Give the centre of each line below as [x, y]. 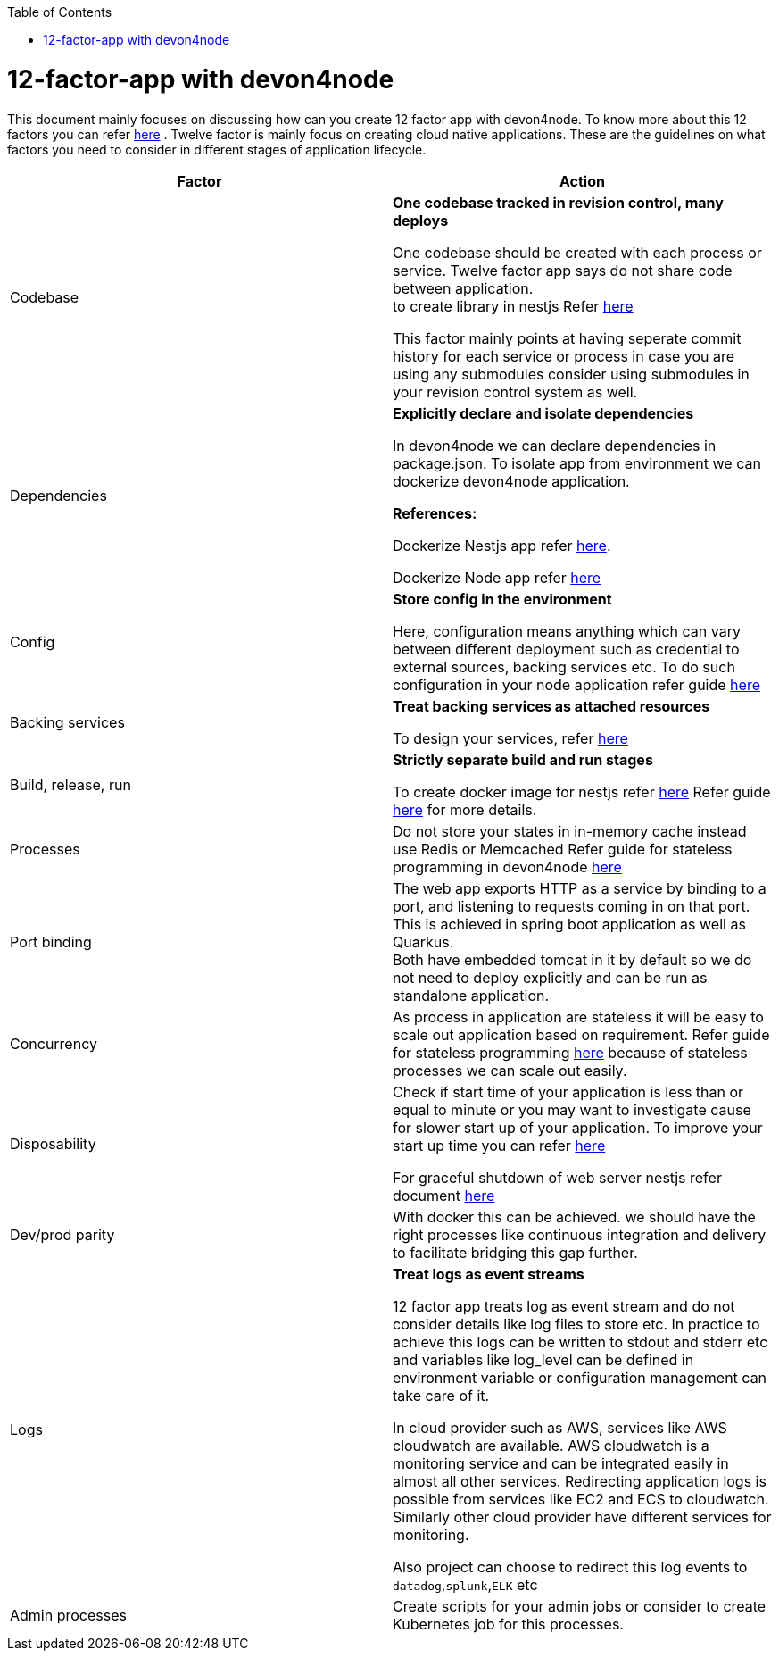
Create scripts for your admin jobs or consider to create [580, 1606]
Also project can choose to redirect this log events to [570, 1566]
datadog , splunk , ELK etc [465, 1584]
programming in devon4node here [507, 866]
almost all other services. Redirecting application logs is [580, 1481]
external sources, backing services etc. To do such [564, 667]
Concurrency [54, 1043]
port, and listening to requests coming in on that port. [572, 906]
